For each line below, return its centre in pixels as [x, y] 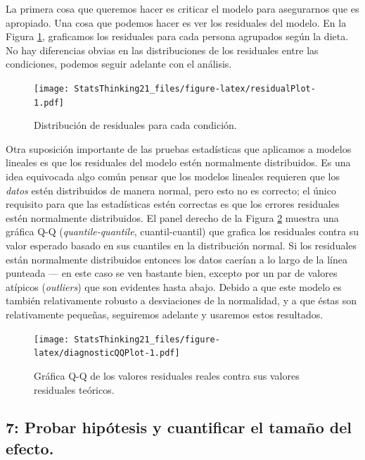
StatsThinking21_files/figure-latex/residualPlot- [195, 88]
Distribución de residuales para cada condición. [135, 125]
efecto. [30, 448]
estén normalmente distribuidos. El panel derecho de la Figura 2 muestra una [172, 217]
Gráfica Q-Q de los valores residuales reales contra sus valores [167, 375]
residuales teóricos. [74, 389]
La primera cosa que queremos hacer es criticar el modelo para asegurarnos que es [182, 8]
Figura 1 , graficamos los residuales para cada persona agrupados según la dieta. [177, 36]
